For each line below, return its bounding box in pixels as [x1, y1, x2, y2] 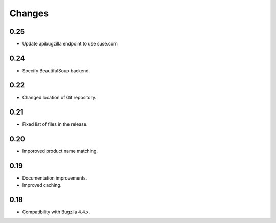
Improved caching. [22, 182, 62, 188]
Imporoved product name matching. [22, 148, 98, 154]
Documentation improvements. [22, 174, 87, 181]
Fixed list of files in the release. [22, 121, 88, 127]
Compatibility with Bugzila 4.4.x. [22, 209, 90, 215]
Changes [9, 8, 49, 19]
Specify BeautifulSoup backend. [22, 67, 90, 74]
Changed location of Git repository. [22, 94, 97, 100]
